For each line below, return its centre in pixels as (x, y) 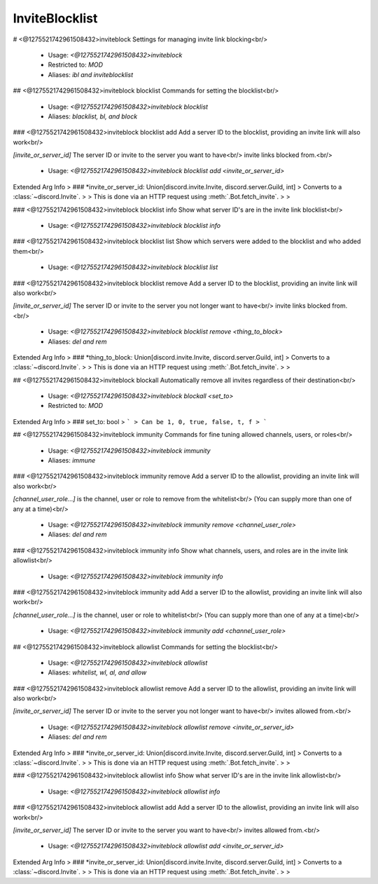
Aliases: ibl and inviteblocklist (90, 74)
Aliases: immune (72, 461)
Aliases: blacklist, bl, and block (93, 116)
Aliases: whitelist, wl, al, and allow (97, 672)
